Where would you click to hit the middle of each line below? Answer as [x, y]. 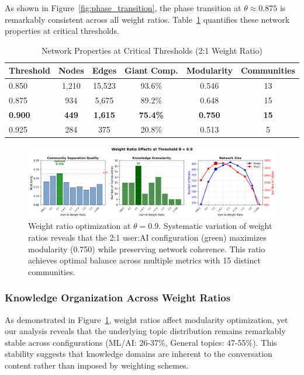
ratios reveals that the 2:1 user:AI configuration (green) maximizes [147, 237]
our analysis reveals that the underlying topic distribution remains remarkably [145, 331]
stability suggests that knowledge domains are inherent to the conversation [139, 354]
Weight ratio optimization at [80, 226]
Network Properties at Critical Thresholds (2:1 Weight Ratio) [152, 50]
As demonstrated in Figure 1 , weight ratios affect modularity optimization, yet [146, 319]
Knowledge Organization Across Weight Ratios [118, 298]
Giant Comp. [151, 70]
